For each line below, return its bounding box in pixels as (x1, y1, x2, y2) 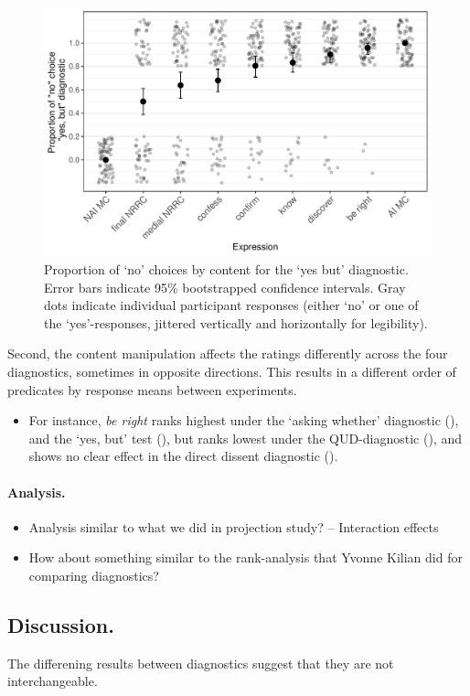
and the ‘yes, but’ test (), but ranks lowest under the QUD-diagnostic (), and (28, 428, 462, 447)
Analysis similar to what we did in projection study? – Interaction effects (28, 517, 439, 536)
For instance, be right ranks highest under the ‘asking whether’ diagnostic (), (28, 411, 459, 430)
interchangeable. (7, 671, 98, 691)
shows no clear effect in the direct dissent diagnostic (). (28, 446, 338, 466)
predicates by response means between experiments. (7, 380, 297, 399)
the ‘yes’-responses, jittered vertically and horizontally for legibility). (44, 313, 428, 332)
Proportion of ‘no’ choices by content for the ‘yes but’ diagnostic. (44, 260, 409, 279)
